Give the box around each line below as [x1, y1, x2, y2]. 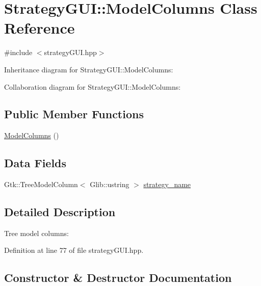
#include [4, 47, 33, 58]
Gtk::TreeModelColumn [4, 179, 78, 190]
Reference [4, 17, 75, 38]
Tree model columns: [4, 227, 69, 238]
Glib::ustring [90, 179, 129, 190]
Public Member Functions [4, 106, 144, 122]
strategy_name [143, 179, 191, 190]
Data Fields [4, 155, 67, 171]
